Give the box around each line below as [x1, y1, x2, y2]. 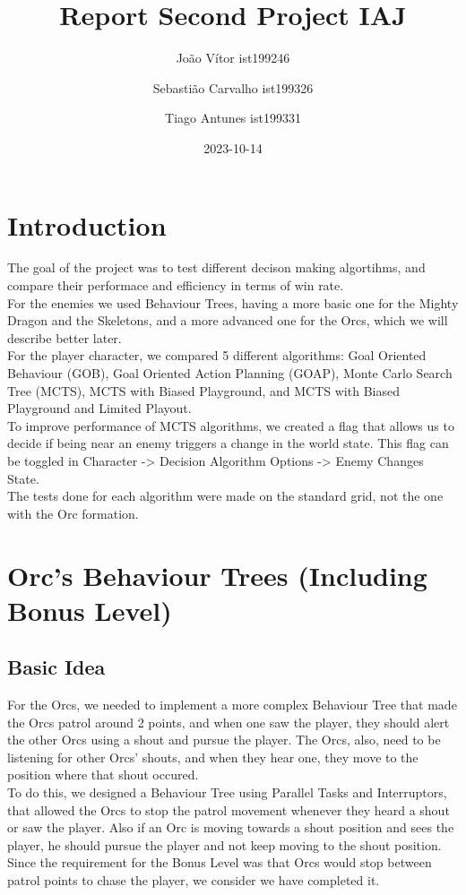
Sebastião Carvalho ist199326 [152, 78, 314, 97]
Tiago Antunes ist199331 [165, 108, 301, 127]
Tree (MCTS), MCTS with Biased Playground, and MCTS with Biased [7, 381, 400, 400]
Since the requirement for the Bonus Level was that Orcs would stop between [7, 853, 432, 872]
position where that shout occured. [7, 765, 199, 784]
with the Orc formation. [7, 503, 139, 522]
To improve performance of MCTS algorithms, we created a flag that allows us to [7, 416, 454, 435]
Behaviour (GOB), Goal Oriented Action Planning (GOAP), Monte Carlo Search [7, 364, 453, 382]
